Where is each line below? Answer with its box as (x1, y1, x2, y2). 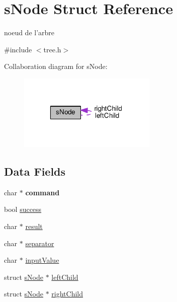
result (25, 221, 43, 232)
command (25, 187, 60, 197)
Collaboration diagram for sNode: (4, 61, 108, 71)
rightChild (51, 288, 83, 299)
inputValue (25, 255, 59, 265)
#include (4, 44, 32, 54)
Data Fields (4, 164, 66, 179)
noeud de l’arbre (4, 27, 55, 38)
